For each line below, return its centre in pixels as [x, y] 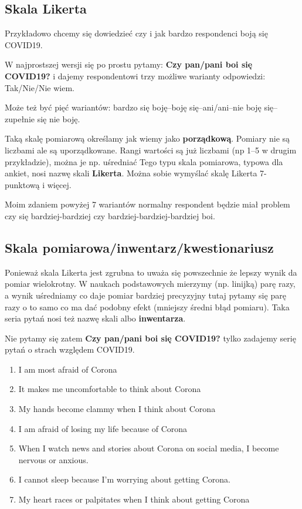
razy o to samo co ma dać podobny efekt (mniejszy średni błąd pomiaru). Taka [147, 307]
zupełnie [20, 118]
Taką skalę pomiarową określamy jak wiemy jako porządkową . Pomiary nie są [147, 138]
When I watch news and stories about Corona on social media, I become [149, 448]
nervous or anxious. [53, 459]
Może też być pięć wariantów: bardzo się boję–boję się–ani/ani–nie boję [133, 107]
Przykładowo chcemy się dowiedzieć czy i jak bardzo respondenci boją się [136, 33]
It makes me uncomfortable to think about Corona [110, 389]
